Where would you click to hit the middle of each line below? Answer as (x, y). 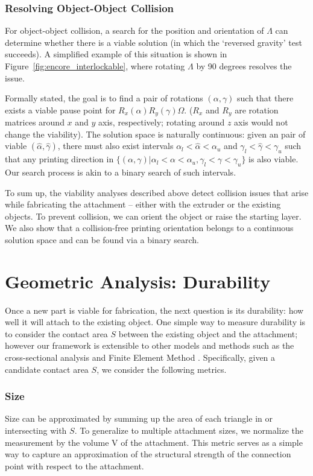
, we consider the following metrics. (162, 369)
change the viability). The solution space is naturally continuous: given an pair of (155, 134)
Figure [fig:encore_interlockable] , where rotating (95, 66)
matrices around (35, 122)
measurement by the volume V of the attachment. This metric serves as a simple (154, 442)
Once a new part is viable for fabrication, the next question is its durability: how (154, 310)
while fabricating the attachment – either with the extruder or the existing (143, 204)
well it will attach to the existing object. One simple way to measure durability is (155, 322)
